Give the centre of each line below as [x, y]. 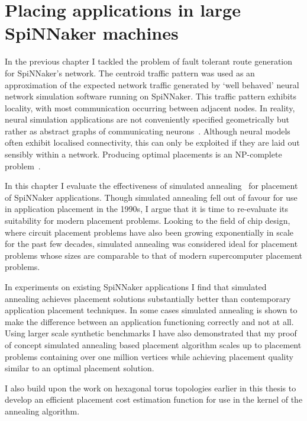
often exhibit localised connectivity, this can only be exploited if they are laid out [152, 142]
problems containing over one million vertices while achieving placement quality [149, 356]
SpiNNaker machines [92, 33]
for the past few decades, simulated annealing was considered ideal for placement [151, 244]
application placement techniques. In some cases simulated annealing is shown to [151, 310]
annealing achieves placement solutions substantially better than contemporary [148, 298]
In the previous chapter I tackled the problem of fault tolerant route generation [149, 61]
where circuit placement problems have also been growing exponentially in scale [149, 232]
